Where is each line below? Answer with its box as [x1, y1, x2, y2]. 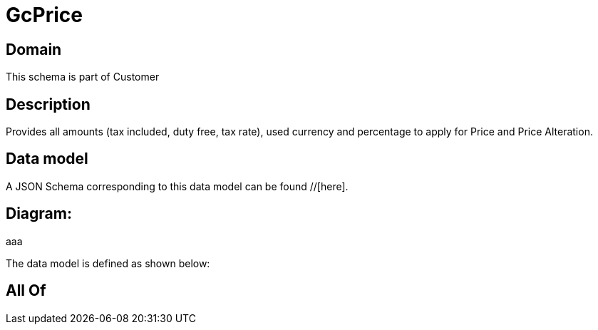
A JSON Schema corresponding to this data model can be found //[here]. [6, 180, 349, 192]
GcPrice [6, 3, 83, 27]
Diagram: [6, 205, 72, 223]
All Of [6, 282, 46, 300]
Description [6, 95, 91, 113]
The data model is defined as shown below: [6, 257, 210, 269]
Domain [6, 40, 62, 58]
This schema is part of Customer [6, 71, 160, 83]
